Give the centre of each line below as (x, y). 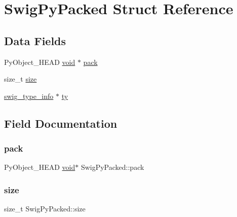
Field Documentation (61, 123)
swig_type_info (29, 96)
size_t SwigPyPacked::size (45, 209)
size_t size (21, 79)
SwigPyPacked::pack (112, 167)
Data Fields (35, 40)
